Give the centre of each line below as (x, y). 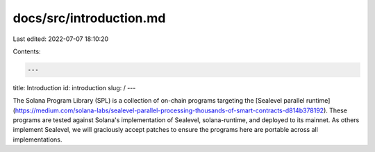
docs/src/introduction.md (89, 18)
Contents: (27, 51)
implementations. (37, 140)
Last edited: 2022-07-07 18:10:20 (61, 39)
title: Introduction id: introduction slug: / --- (74, 87)
